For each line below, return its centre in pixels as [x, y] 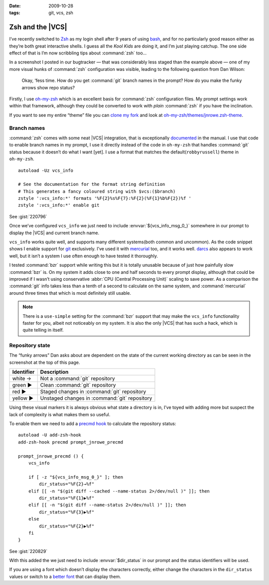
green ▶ [22, 385]
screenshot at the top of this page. [45, 362]
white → [22, 379]
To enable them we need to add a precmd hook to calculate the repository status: [93, 424]
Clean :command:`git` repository [78, 385]
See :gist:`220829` [28, 551]
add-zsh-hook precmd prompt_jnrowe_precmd [71, 442]
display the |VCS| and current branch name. [54, 233]
